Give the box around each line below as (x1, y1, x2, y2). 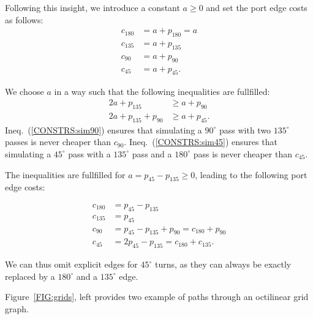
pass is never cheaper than (193, 147, 293, 160)
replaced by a (5, 269, 55, 282)
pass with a (68, 147, 111, 160)
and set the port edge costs (206, 1, 307, 13)
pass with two (219, 123, 271, 136)
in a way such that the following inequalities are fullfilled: (54, 84, 270, 97)
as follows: (5, 13, 43, 26)
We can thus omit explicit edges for (5, 258, 138, 271)
